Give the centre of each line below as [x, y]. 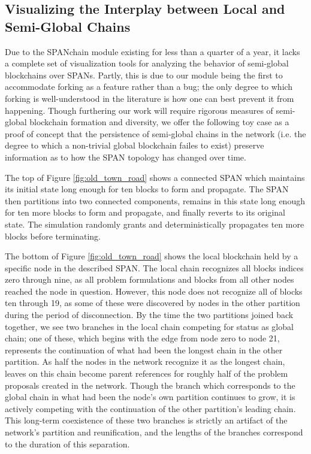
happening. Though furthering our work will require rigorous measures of [139, 110]
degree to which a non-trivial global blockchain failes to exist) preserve [135, 145]
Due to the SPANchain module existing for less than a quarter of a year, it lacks [153, 51]
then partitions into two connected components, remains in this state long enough [155, 200]
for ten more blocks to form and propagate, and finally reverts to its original [145, 212]
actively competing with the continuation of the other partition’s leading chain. [150, 408]
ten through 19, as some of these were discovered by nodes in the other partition [153, 303]
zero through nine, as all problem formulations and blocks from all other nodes [150, 279]
